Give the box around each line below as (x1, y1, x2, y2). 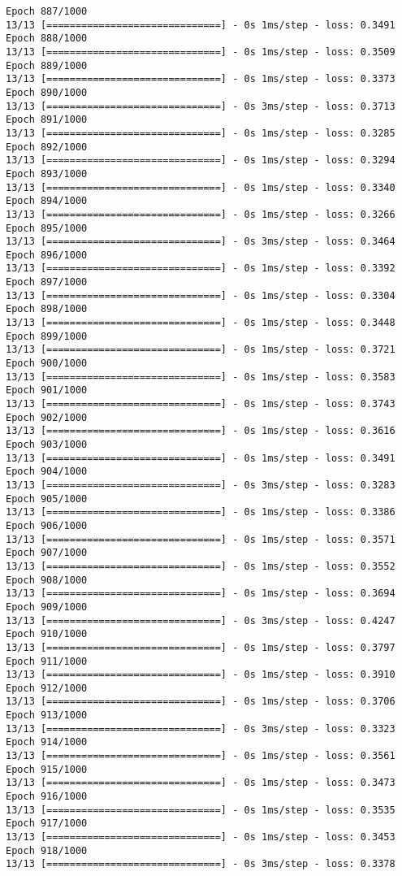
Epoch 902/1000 (6, 411, 88, 423)
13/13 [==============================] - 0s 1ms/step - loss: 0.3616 (6, 425, 396, 437)
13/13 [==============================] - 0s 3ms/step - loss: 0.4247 (6, 614, 396, 627)
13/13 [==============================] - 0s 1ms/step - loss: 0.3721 (6, 344, 396, 356)
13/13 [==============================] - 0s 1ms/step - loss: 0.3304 (6, 289, 396, 301)
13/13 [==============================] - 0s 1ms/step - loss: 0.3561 (6, 750, 396, 762)
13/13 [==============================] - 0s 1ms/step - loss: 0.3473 (6, 777, 396, 789)
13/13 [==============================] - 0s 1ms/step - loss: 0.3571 (6, 533, 396, 545)
